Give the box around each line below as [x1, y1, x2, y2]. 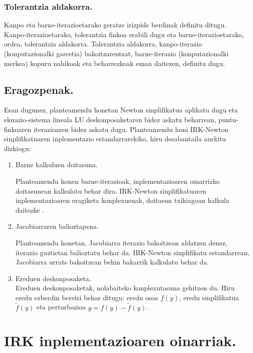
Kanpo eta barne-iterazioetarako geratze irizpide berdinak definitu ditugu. [4, 20, 227, 30]
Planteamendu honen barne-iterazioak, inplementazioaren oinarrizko [15, 176, 220, 186]
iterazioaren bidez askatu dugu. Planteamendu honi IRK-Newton [33, 124, 229, 134]
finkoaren [4, 124, 32, 134]
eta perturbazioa [36, 302, 86, 312]
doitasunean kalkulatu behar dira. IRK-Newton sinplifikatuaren [15, 185, 207, 196]
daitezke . [15, 204, 45, 215]
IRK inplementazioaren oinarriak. [4, 331, 236, 351]
